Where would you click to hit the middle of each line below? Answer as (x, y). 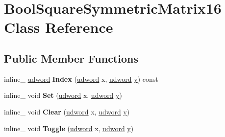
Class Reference (59, 27)
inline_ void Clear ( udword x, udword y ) (67, 111)
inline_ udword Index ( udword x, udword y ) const (81, 79)
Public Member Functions (71, 58)
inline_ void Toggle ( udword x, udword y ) (69, 128)
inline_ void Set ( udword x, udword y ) (63, 95)
